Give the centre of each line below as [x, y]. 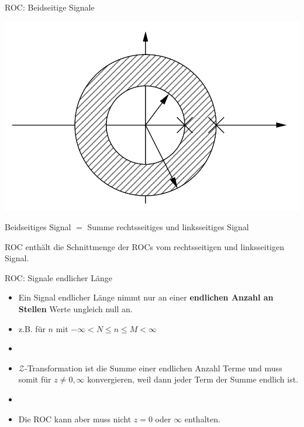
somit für [35, 379]
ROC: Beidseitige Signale [50, 7]
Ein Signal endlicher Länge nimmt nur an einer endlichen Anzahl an [146, 297]
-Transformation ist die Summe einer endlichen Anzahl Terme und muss [153, 368]
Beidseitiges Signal [38, 227]
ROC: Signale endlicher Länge [58, 277]
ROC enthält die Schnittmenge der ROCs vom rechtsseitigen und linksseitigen [144, 246]
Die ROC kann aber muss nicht [75, 419]
